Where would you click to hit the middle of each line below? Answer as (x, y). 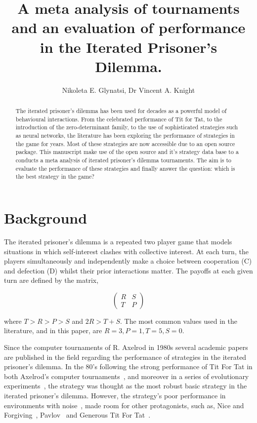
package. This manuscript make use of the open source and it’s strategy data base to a (127, 152)
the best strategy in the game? (55, 176)
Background (46, 217)
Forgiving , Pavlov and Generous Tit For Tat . (77, 415)
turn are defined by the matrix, (51, 280)
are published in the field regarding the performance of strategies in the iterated (125, 357)
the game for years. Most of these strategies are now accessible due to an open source (125, 143)
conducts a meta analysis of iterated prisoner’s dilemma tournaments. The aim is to (124, 160)
